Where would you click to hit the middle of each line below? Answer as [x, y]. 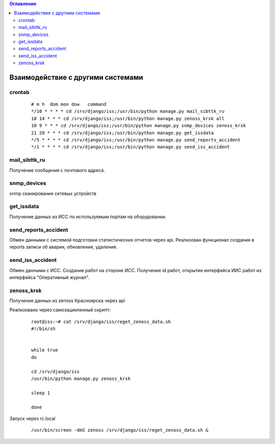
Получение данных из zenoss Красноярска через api [67, 301]
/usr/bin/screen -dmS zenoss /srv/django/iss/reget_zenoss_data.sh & [120, 430]
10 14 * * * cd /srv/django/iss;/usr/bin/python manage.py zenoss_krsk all [128, 119]
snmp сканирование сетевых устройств [53, 193]
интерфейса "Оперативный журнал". [49, 277]
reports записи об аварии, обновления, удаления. [63, 247]
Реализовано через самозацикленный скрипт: [60, 310]
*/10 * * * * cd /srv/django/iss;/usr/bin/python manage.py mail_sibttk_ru [128, 111]
